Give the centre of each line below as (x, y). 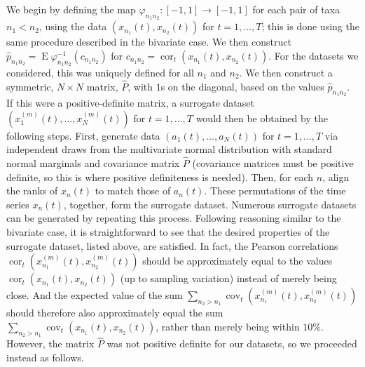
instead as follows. (45, 357)
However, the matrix (50, 343)
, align (336, 176)
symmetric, (30, 86)
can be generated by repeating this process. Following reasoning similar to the (174, 218)
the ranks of (32, 191)
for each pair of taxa (296, 9)
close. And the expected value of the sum (95, 295)
